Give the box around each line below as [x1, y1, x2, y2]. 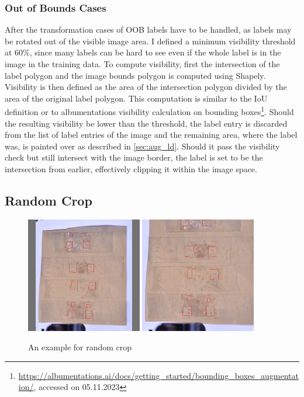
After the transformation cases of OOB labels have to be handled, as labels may [5, 23, 292, 36]
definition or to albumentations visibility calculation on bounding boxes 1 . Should [5, 104, 294, 118]
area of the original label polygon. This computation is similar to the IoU [5, 92, 268, 104]
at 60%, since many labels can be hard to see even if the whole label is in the [5, 46, 281, 58]
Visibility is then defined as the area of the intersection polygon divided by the [5, 81, 287, 93]
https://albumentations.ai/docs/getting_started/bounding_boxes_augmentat [18, 369, 299, 381]
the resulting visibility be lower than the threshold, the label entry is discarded [5, 117, 288, 129]
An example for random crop [28, 341, 132, 353]
